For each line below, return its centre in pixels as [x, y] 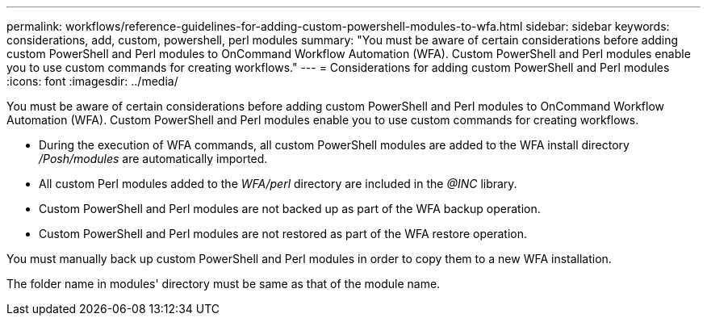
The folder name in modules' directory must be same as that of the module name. [224, 284]
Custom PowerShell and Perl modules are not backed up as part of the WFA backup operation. [290, 209]
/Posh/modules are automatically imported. [153, 159]
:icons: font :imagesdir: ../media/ [92, 81]
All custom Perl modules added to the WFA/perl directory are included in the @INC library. [278, 184]
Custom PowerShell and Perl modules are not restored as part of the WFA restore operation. [283, 234]
